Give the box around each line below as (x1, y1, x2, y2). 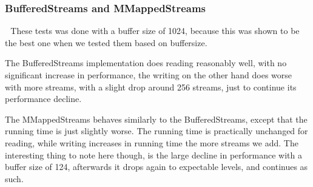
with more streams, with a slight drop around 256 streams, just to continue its (5, 80, 297, 93)
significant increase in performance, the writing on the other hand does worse (5, 69, 292, 81)
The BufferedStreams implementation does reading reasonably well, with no (5, 56, 287, 69)
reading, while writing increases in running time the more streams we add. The (5, 136, 298, 149)
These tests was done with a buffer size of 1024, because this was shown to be (10, 24, 300, 37)
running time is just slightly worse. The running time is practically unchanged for (5, 124, 308, 137)
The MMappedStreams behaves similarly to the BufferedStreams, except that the (5, 112, 308, 125)
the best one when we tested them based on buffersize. (5, 36, 207, 49)
